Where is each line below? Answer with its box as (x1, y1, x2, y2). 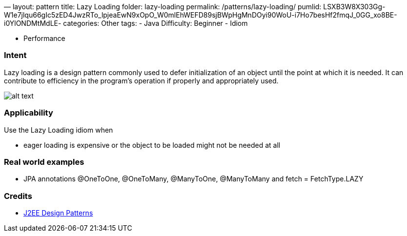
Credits (4, 191, 32, 201)
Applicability (4, 108, 53, 118)
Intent (4, 50, 27, 60)
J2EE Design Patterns (23, 209, 93, 217)
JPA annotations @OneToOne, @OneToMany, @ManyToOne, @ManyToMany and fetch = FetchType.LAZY (23, 175, 364, 183)
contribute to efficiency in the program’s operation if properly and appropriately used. (4, 76, 279, 85)
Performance (23, 34, 65, 42)
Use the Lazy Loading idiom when (4, 125, 113, 134)
